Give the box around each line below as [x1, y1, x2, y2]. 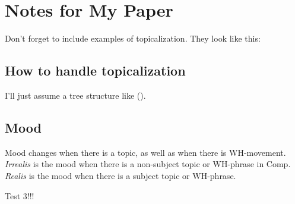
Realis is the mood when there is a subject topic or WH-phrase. [5, 169, 236, 181]
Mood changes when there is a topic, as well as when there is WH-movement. [5, 146, 286, 158]
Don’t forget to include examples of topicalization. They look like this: [5, 32, 261, 45]
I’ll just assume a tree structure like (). [5, 89, 146, 101]
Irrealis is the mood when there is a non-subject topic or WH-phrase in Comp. [5, 158, 291, 170]
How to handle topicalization [5, 61, 186, 80]
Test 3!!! [5, 189, 34, 202]
